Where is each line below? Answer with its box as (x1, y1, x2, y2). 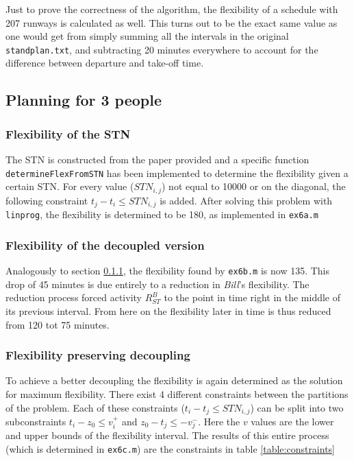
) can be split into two (250, 400, 344, 414)
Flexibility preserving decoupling (5, 346, 190, 364)
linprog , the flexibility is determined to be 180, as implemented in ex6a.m (5, 207, 318, 222)
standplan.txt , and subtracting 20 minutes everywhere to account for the (5, 42, 318, 56)
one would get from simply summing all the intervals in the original (5, 29, 289, 43)
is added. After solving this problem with (160, 193, 333, 207)
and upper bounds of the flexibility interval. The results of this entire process (5, 428, 329, 442)
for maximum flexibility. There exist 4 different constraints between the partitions (5, 386, 349, 401)
